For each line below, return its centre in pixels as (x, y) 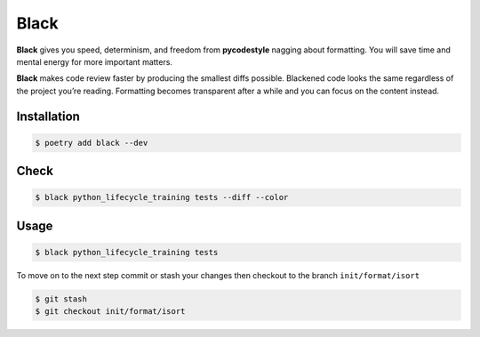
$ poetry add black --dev (92, 143)
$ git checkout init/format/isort (110, 312)
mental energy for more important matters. (95, 61)
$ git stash (61, 299)
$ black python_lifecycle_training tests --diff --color (162, 197)
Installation (48, 116)
